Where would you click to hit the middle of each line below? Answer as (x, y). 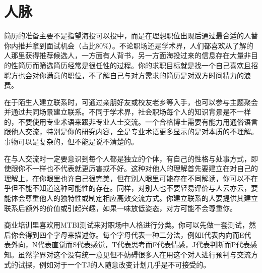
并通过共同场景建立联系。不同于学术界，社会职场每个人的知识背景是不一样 (127, 112)
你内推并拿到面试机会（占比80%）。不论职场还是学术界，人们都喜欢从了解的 (129, 45)
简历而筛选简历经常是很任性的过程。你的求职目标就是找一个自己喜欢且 (134, 65)
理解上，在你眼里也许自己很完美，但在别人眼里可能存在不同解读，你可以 (124, 178)
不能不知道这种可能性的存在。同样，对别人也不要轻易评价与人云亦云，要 (138, 188)
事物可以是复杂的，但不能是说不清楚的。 (71, 142)
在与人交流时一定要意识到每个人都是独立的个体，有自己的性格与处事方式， (127, 158)
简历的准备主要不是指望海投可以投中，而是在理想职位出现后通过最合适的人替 (131, 36)
